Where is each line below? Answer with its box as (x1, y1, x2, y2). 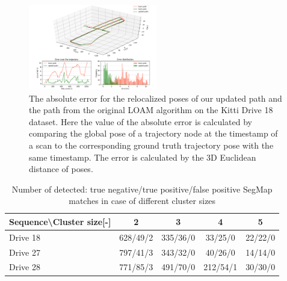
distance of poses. (29, 162, 93, 175)
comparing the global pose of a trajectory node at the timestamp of (29, 127, 278, 140)
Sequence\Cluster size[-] (9, 215, 111, 227)
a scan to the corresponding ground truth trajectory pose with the (29, 138, 274, 151)
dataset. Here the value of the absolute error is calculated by (29, 115, 252, 128)
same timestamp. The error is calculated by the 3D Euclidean (29, 150, 256, 163)
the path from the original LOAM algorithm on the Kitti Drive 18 (29, 103, 273, 116)
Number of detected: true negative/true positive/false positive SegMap (11, 182, 273, 195)
